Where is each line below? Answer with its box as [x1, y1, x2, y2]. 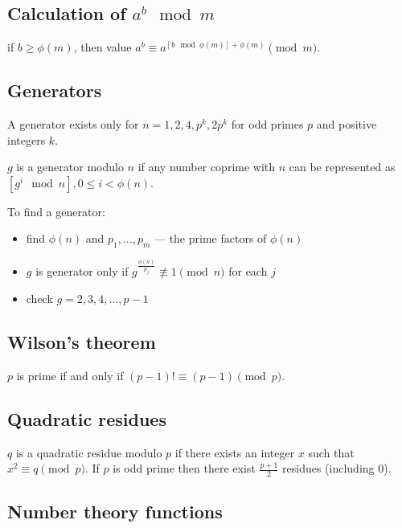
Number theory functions [7, 499, 223, 524]
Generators [7, 78, 102, 103]
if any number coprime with [137, 158, 276, 175]
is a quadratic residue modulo [15, 444, 162, 460]
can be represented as [289, 158, 396, 175]
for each [228, 263, 268, 280]
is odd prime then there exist [113, 460, 256, 477]
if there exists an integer [174, 444, 295, 460]
